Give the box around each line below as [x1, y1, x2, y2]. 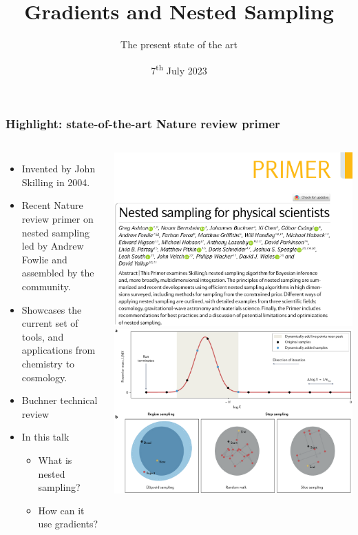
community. [21, 279, 71, 294]
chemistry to [21, 356, 75, 370]
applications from [21, 343, 96, 357]
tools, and [21, 329, 64, 343]
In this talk [21, 430, 70, 444]
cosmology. [21, 370, 67, 384]
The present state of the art [120, 37, 238, 52]
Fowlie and [21, 252, 67, 266]
